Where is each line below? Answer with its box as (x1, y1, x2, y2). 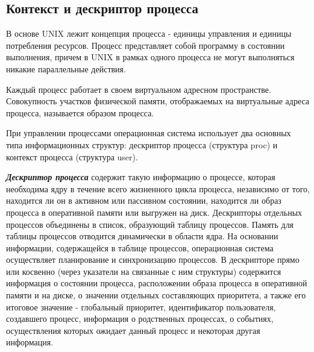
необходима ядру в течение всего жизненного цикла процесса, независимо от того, (6, 182, 310, 195)
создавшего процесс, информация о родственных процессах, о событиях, (6, 312, 274, 325)
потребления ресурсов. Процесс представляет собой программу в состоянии (6, 39, 285, 51)
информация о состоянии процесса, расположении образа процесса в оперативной (6, 277, 307, 289)
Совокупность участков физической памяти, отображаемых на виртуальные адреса (6, 95, 310, 107)
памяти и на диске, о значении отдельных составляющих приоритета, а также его (6, 289, 306, 301)
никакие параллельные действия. (6, 62, 126, 75)
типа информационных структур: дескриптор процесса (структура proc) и (6, 138, 278, 151)
